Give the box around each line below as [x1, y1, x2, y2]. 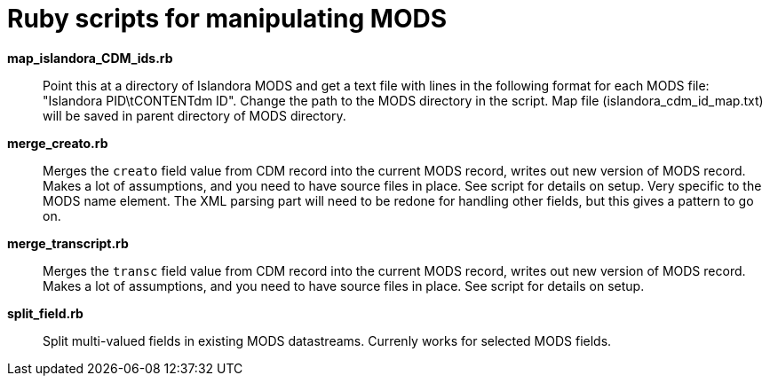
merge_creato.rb [7, 135, 108, 151]
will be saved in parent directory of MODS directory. [43, 107, 346, 123]
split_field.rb [7, 305, 83, 321]
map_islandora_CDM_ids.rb [7, 50, 173, 66]
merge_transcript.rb [7, 235, 129, 251]
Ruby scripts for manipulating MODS [7, 4, 448, 34]
